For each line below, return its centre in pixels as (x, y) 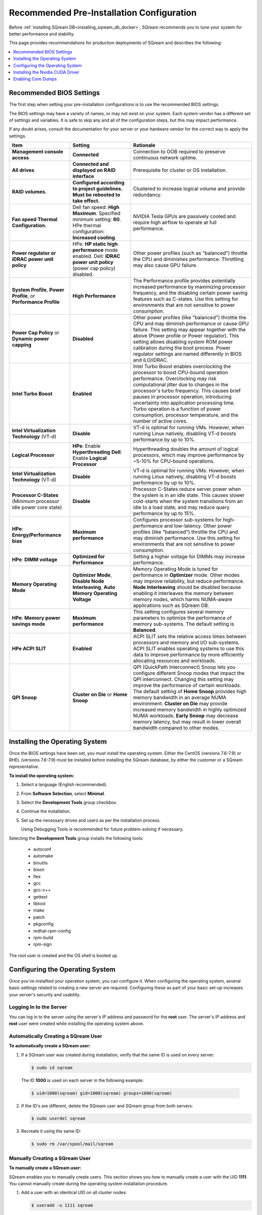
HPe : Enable (87, 446)
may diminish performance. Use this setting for (187, 538)
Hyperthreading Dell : (97, 452)
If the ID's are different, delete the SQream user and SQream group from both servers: (107, 1106)
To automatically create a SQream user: (50, 1046)
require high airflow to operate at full (175, 223)
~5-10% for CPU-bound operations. (174, 461)
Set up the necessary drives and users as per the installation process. (91, 820)
